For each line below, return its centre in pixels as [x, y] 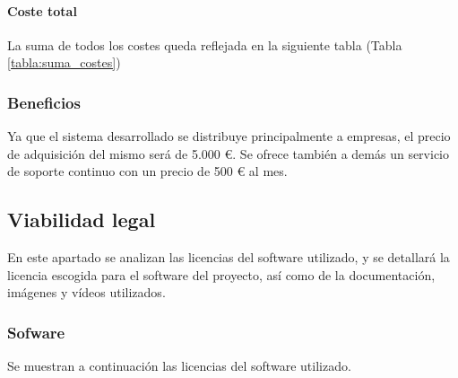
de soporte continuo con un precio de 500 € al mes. [147, 171]
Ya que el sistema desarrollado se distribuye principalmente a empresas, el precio [229, 136]
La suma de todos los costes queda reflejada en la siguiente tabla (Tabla [205, 44]
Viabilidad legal [82, 220]
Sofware [36, 332]
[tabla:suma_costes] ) [64, 62]
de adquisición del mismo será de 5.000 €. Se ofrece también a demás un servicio [228, 153]
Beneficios [44, 102]
